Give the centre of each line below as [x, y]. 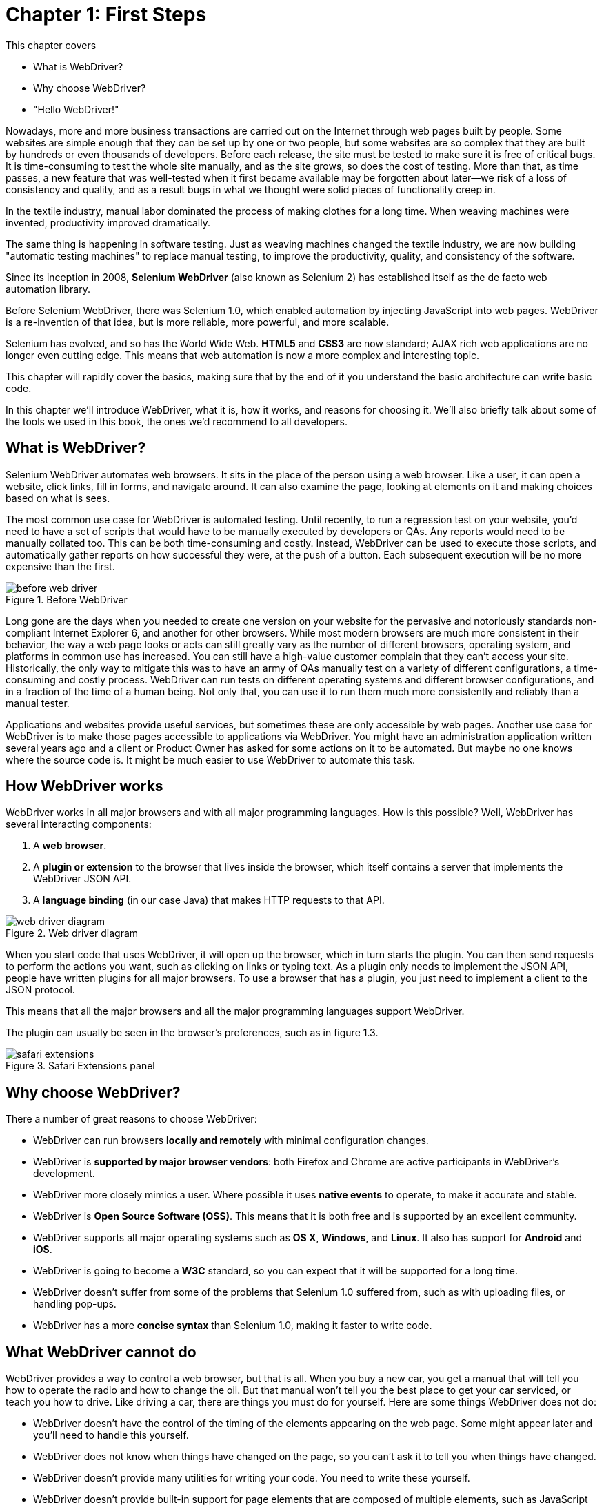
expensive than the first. [60, 566]
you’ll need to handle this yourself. [111, 1435]
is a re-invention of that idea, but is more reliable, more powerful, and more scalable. [198, 322]
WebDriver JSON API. [82, 879]
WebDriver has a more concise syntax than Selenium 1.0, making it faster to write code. [233, 1326]
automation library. [48, 289]
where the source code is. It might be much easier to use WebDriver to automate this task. [211, 759]
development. [64, 1174]
